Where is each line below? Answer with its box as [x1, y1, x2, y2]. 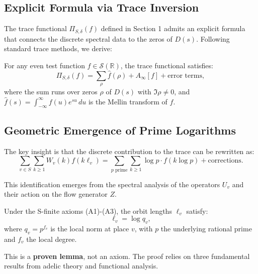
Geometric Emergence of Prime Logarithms [4, 122, 236, 138]
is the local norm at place [50, 223, 129, 234]
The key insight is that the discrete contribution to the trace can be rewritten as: [4, 146, 254, 156]
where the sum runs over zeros [4, 86, 98, 97]
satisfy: [186, 205, 208, 216]
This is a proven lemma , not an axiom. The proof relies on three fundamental [4, 250, 250, 261]
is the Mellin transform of [88, 96, 167, 106]
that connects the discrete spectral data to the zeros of [4, 33, 173, 44]
